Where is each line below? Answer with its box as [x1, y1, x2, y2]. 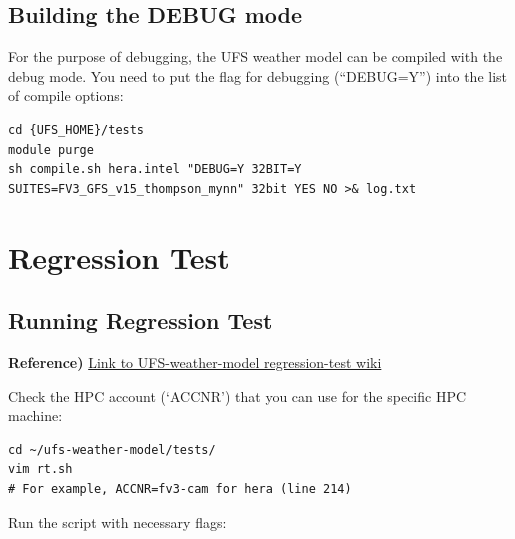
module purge [8, 142, 94, 157]
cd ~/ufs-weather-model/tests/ [8, 442, 216, 457]
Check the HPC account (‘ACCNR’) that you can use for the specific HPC [8, 385, 467, 406]
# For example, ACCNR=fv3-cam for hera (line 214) [8, 481, 352, 496]
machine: [8, 405, 63, 426]
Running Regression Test [8, 305, 273, 336]
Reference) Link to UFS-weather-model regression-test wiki [8, 351, 382, 372]
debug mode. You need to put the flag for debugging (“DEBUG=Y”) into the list [8, 65, 507, 86]
